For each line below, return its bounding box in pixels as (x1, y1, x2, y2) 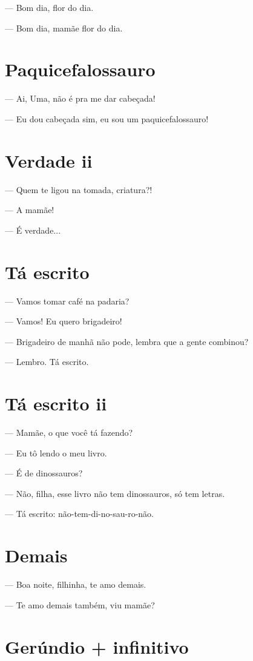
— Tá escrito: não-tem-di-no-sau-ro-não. (5, 507, 154, 520)
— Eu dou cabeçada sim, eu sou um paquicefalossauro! (5, 112, 209, 125)
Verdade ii (5, 148, 93, 173)
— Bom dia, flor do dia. (5, 1, 94, 13)
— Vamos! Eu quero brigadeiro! (5, 315, 122, 327)
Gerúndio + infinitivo (5, 634, 189, 659)
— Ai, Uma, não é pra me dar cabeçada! (5, 92, 156, 105)
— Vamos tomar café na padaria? (5, 294, 130, 307)
